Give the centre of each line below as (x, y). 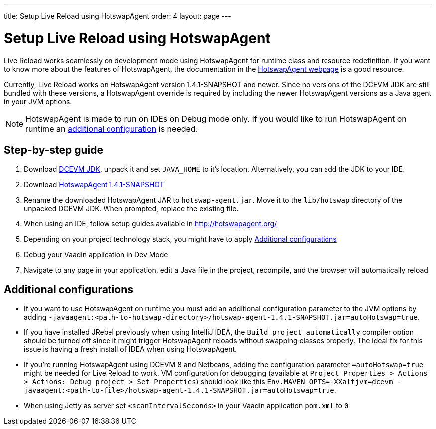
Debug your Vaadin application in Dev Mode (96, 255)
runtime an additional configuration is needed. (112, 129)
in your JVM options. (38, 101)
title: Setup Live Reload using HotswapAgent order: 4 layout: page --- (118, 16)
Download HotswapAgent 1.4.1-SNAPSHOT (94, 185)
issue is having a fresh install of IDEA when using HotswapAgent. (131, 349)
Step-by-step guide (54, 150)
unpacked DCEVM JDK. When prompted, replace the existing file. (131, 209)
